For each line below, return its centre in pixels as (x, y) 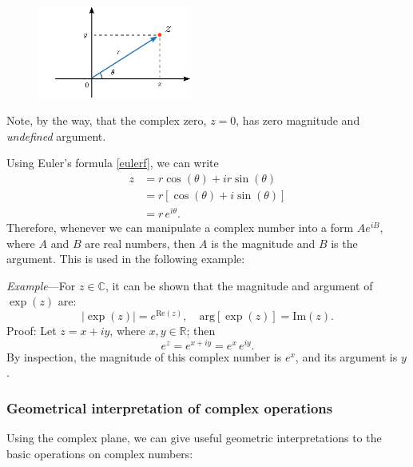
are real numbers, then (140, 243)
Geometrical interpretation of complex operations (170, 407)
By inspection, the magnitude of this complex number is (144, 356)
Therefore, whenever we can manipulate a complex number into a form (180, 227)
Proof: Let (32, 330)
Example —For (41, 285)
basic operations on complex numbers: (100, 453)
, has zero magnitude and (298, 120)
